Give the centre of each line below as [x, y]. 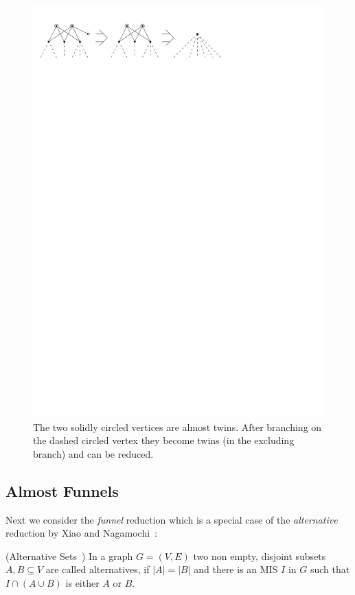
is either [82, 582]
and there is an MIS [236, 569]
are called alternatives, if [98, 569]
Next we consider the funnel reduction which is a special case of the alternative [172, 519]
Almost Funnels [62, 490]
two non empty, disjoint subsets [260, 556]
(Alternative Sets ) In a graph [69, 556]
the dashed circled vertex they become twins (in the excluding [164, 440]
